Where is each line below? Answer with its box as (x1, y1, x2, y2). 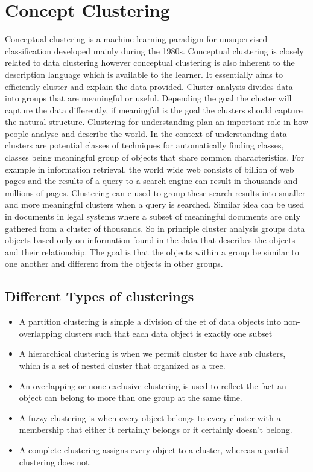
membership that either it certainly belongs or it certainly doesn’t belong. (19, 423, 292, 436)
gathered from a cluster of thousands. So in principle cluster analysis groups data (5, 222, 305, 234)
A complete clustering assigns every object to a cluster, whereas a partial (19, 443, 289, 456)
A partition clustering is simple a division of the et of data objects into (19, 315, 281, 328)
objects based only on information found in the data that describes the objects (5, 234, 296, 246)
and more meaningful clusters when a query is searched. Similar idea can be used (5, 198, 305, 211)
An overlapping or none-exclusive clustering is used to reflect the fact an (19, 379, 286, 392)
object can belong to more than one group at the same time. (19, 391, 242, 404)
